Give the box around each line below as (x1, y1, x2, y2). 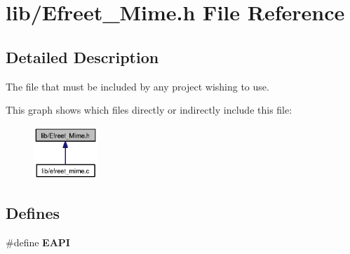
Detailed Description (6, 46, 159, 67)
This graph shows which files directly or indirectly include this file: (6, 102, 292, 117)
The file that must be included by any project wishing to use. (6, 79, 269, 93)
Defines (6, 202, 60, 224)
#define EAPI (6, 234, 70, 249)
